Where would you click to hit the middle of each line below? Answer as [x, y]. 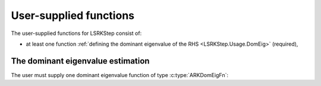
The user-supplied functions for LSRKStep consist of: [76, 33]
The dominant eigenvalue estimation [80, 61]
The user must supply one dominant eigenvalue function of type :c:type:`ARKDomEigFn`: [120, 75]
